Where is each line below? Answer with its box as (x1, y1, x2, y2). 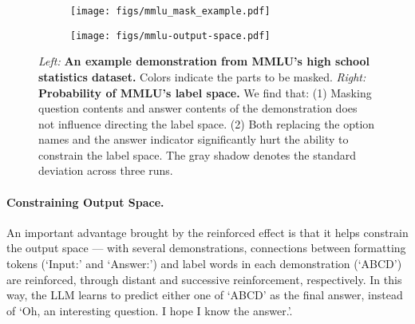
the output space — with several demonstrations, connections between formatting (6, 239, 406, 256)
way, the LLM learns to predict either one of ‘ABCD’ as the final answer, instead (6, 286, 403, 303)
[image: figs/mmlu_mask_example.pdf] (70, 6, 271, 17)
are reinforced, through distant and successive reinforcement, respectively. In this (6, 271, 402, 287)
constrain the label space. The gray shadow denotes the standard (38, 146, 356, 163)
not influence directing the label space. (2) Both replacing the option (38, 115, 375, 132)
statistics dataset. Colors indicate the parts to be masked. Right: (38, 68, 366, 85)
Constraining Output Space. (6, 193, 164, 210)
